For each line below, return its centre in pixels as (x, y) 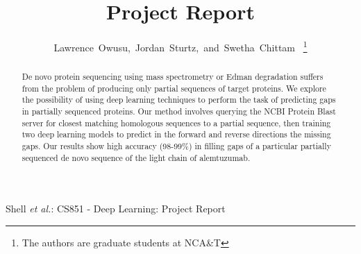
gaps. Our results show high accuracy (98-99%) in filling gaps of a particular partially (176, 146)
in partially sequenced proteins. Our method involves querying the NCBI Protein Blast (179, 111)
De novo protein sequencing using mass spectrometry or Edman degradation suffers (173, 77)
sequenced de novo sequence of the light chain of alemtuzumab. (136, 157)
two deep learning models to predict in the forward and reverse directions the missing (176, 134)
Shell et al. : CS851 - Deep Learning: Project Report (116, 209)
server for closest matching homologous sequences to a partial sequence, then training (176, 122)
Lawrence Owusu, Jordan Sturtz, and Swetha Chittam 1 (180, 46)
